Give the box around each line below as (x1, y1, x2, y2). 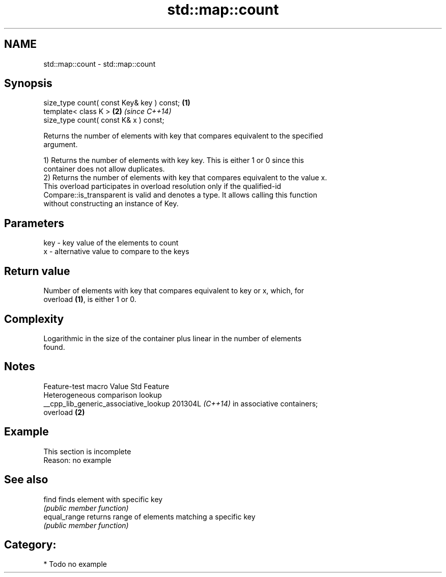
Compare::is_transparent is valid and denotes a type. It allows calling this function (43, 190, 318, 200)
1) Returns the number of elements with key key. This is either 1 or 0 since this (43, 156, 304, 165)
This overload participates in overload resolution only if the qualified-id (43, 182, 282, 191)
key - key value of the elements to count (43, 238, 179, 248)
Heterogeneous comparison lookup (43, 390, 162, 399)
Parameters (4, 216, 64, 230)
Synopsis (4, 77, 52, 90)
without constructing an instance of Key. (43, 199, 179, 208)
